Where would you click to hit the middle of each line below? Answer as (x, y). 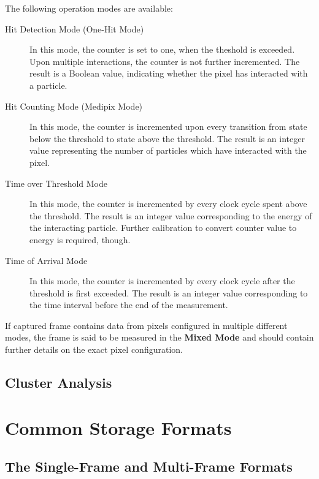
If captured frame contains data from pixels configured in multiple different (146, 325)
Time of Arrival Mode (46, 260)
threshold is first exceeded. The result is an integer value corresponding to (169, 292)
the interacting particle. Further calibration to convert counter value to (163, 228)
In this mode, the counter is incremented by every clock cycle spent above (168, 204)
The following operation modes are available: (89, 8)
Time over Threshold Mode (56, 183)
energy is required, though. (80, 239)
